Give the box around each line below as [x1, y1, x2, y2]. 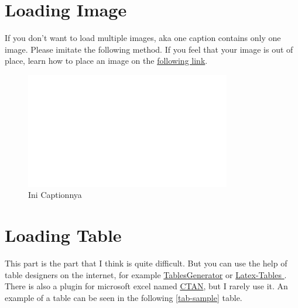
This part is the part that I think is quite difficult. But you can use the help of [5, 257, 287, 269]
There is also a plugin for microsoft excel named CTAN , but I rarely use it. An [5, 280, 288, 292]
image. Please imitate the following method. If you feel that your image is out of [5, 43, 293, 55]
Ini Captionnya [28, 189, 82, 201]
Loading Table [5, 223, 122, 247]
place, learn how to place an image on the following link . [5, 54, 208, 67]
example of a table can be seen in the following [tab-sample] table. [5, 291, 242, 303]
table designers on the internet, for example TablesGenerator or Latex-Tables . [5, 268, 287, 280]
